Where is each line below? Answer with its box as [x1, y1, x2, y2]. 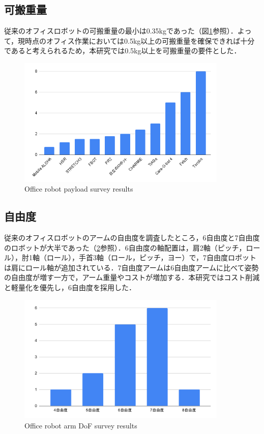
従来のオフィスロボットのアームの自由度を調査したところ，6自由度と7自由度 [4, 232, 260, 243]
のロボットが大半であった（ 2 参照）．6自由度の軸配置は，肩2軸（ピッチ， [4, 242, 246, 253]
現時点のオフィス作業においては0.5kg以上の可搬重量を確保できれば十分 [18, 35, 255, 46]
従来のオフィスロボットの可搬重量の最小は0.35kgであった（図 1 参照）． [4, 25, 238, 36]
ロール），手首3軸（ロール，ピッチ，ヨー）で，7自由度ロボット [46, 252, 257, 263]
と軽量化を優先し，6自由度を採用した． [4, 282, 136, 293]
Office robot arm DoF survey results [24, 420, 137, 430]
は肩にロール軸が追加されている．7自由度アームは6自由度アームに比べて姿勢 [4, 262, 259, 272]
